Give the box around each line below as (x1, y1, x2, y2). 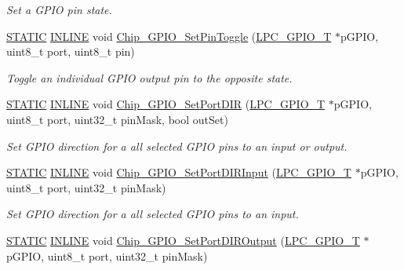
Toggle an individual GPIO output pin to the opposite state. (6, 69, 293, 86)
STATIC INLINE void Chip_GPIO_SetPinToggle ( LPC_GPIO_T (6, 27, 332, 44)
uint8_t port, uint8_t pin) (6, 43, 135, 60)
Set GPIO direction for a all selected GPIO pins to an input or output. (6, 137, 348, 154)
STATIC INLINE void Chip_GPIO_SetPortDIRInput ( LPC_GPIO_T (6, 164, 351, 181)
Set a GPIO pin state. (6, 2, 112, 17)
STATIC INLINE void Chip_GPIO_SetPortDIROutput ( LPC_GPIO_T (6, 232, 360, 248)
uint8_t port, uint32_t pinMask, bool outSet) (6, 111, 228, 127)
